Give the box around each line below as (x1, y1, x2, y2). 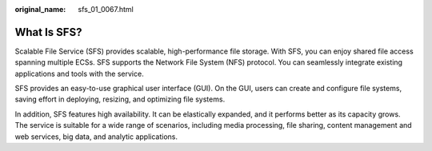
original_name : (14, 5, 66, 14)
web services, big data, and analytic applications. (14, 132, 178, 141)
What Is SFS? (14, 25, 82, 39)
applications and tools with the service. (14, 69, 144, 78)
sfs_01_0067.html (78, 5, 134, 14)
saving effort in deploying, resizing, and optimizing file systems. (14, 94, 226, 104)
